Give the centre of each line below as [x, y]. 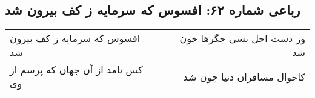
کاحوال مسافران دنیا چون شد [244, 76]
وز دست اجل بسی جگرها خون [242, 38]
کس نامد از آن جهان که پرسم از [76, 70]
